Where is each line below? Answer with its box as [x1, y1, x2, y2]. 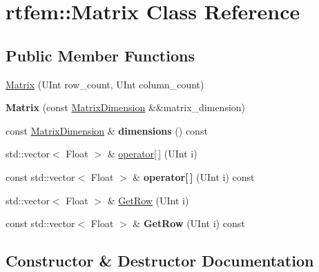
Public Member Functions [6, 44, 195, 66]
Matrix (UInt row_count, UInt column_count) [6, 77, 204, 91]
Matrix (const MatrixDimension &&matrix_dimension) [6, 100, 246, 115]
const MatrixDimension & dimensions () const [6, 123, 208, 137]
